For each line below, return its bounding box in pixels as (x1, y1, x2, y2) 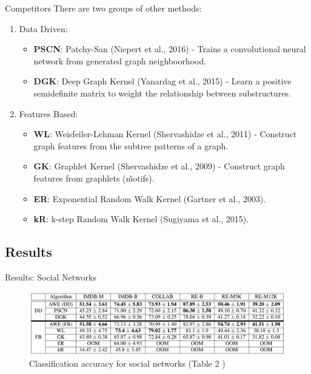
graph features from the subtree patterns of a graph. (33, 139, 229, 152)
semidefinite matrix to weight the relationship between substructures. (33, 86, 292, 99)
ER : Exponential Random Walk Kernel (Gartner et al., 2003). (33, 192, 266, 205)
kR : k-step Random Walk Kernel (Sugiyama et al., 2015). (33, 212, 249, 225)
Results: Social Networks (5, 270, 96, 283)
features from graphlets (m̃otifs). (33, 171, 155, 184)
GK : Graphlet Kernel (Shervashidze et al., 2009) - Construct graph (33, 160, 285, 172)
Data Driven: (19, 22, 68, 35)
